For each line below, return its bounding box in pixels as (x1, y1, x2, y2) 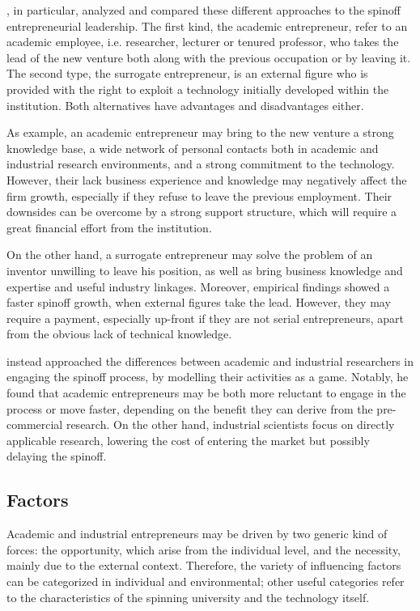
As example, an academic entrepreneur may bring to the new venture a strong (6, 124, 394, 141)
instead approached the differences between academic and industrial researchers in (6, 352, 414, 369)
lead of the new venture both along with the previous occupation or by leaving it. (6, 49, 411, 66)
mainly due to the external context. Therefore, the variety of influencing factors (6, 557, 401, 574)
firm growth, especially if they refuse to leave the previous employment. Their (6, 187, 392, 204)
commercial (6, 416, 63, 433)
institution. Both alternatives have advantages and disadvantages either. (6, 96, 364, 113)
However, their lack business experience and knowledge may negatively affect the (6, 171, 407, 188)
